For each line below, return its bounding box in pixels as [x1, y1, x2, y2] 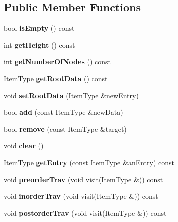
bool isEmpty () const [4, 23, 75, 33]
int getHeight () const [4, 39, 75, 50]
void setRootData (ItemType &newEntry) [4, 90, 139, 100]
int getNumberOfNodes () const [4, 56, 111, 67]
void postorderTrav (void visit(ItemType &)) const [4, 207, 167, 218]
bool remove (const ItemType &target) [4, 123, 127, 134]
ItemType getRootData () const [4, 73, 108, 83]
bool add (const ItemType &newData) [4, 107, 123, 117]
